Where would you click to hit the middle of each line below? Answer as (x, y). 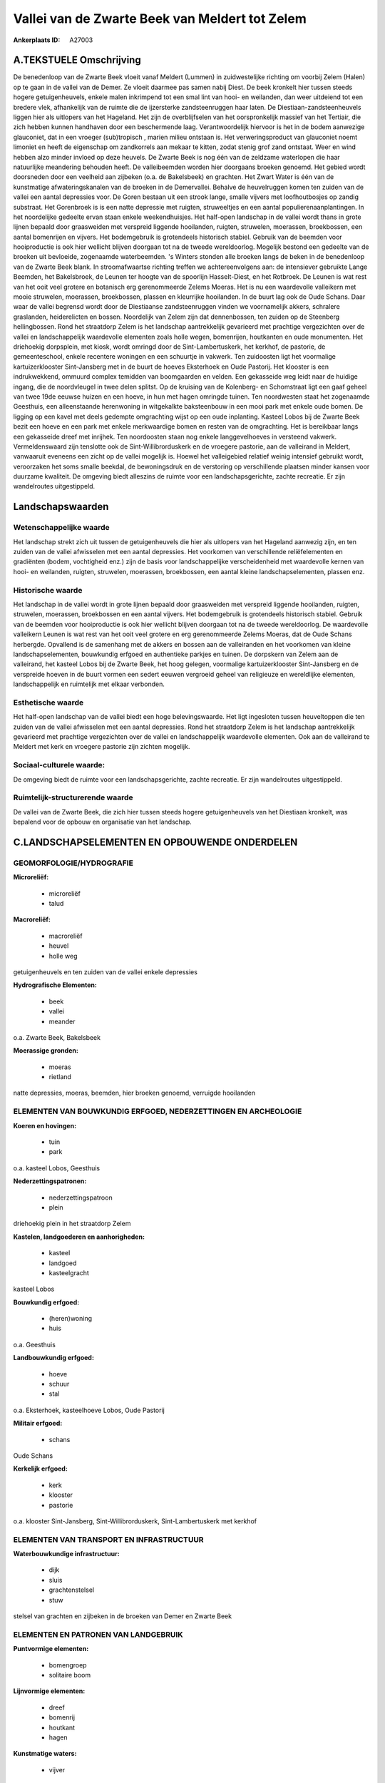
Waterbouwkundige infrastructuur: (67, 1554)
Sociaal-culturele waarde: (59, 765)
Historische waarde (48, 590)
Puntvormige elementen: (51, 1649)
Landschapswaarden (61, 507)
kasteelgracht (69, 1272)
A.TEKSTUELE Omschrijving (77, 60)
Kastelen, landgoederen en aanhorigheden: (79, 1237)
